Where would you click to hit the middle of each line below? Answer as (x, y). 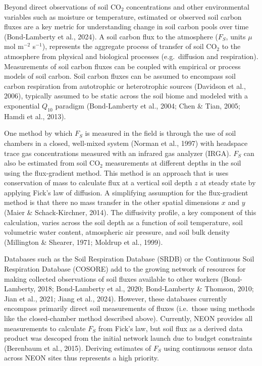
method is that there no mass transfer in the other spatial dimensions (112, 202)
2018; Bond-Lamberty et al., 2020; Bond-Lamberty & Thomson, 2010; (146, 289)
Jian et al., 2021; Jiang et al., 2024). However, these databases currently (116, 298)
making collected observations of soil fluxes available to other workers (111, 278)
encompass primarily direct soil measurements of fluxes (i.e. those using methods (129, 308)
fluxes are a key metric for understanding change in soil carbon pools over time (126, 27)
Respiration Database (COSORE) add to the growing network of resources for (125, 269)
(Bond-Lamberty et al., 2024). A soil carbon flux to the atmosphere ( (111, 36)
